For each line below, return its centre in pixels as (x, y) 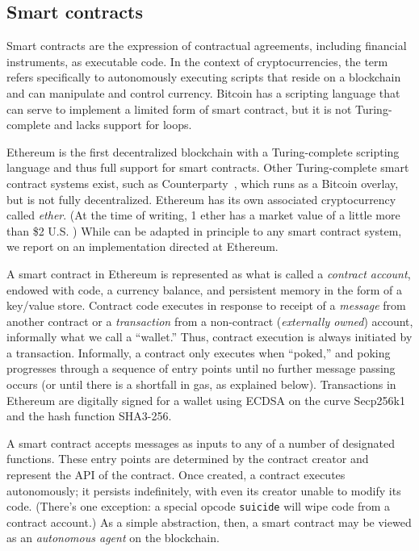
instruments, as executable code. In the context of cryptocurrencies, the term (197, 61)
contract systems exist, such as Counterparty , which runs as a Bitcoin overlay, (203, 183)
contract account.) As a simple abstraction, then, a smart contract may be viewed (209, 522)
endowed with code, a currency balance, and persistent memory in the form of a (204, 289)
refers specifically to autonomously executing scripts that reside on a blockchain (204, 77)
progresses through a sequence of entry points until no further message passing (201, 368)
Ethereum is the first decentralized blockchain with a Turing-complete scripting (203, 151)
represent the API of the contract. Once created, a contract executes (176, 475)
